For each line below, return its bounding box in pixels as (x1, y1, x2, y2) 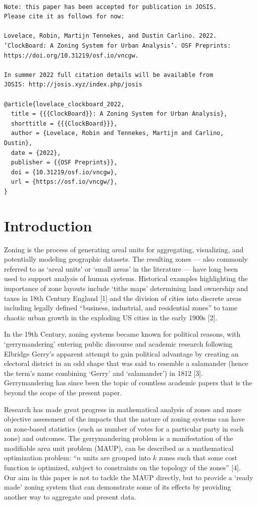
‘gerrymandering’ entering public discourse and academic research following (4, 338, 233, 349)
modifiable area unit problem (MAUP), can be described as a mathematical (4, 442, 234, 453)
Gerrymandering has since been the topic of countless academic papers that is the (4, 377, 253, 388)
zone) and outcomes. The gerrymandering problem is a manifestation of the (4, 433, 233, 443)
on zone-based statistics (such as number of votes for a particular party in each (4, 423, 244, 433)
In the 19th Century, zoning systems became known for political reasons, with (4, 329, 241, 339)
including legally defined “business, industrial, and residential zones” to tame (4, 302, 238, 313)
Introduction (4, 215, 92, 235)
